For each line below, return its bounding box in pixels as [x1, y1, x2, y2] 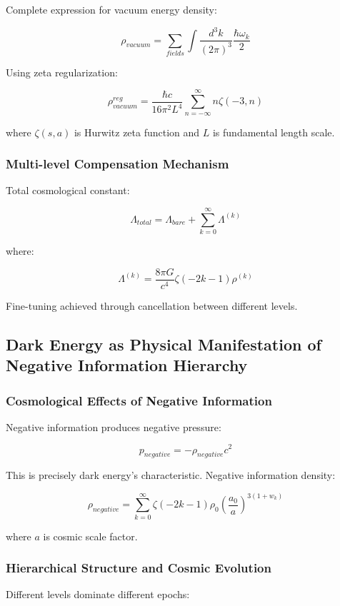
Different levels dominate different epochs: [6, 587, 190, 602]
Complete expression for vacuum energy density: [6, 2, 217, 16]
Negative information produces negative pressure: [6, 419, 221, 434]
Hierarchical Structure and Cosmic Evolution [6, 559, 271, 577]
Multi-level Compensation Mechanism [6, 155, 229, 173]
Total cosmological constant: [6, 183, 130, 198]
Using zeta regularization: [6, 64, 118, 79]
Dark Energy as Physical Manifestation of [6, 333, 321, 355]
